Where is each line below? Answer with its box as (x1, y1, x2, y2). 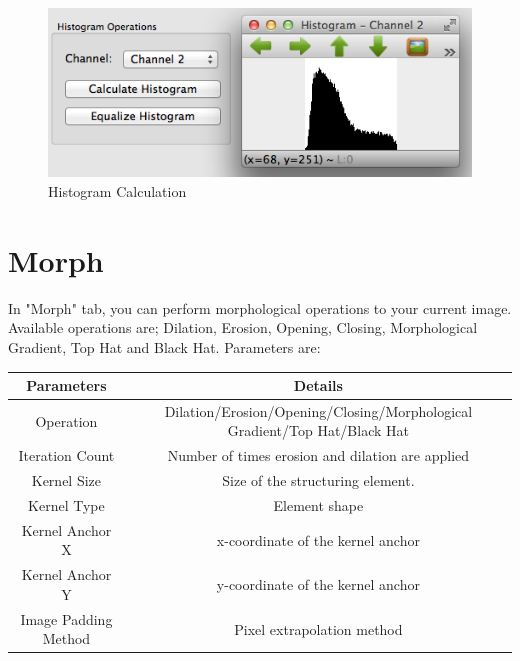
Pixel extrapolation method (234, 618, 403, 639)
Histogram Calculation (48, 181, 187, 202)
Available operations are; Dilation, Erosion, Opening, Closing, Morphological (8, 317, 478, 338)
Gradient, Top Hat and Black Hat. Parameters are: (8, 336, 321, 357)
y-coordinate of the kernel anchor (216, 574, 420, 595)
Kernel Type (28, 494, 105, 515)
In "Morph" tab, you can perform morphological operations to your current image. (8, 297, 512, 318)
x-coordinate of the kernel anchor (216, 529, 420, 550)
